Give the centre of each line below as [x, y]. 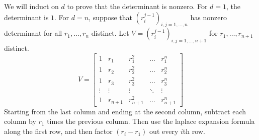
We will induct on [31, 6]
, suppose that [110, 17]
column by [20, 121]
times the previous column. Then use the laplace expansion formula [151, 121]
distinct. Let [110, 33]
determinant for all [33, 33]
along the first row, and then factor [58, 131]
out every [164, 131]
